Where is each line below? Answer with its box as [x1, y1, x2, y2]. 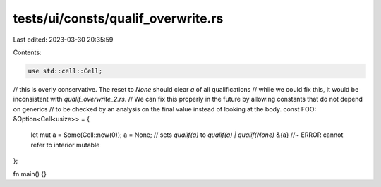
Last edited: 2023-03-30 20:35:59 [13, 35, 114, 44]
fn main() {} [13, 169, 47, 178]
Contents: [13, 48, 42, 56]
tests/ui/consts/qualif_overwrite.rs [13, 11, 224, 26]
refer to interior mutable [30, 140, 100, 149]
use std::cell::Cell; [28, 67, 103, 75]
